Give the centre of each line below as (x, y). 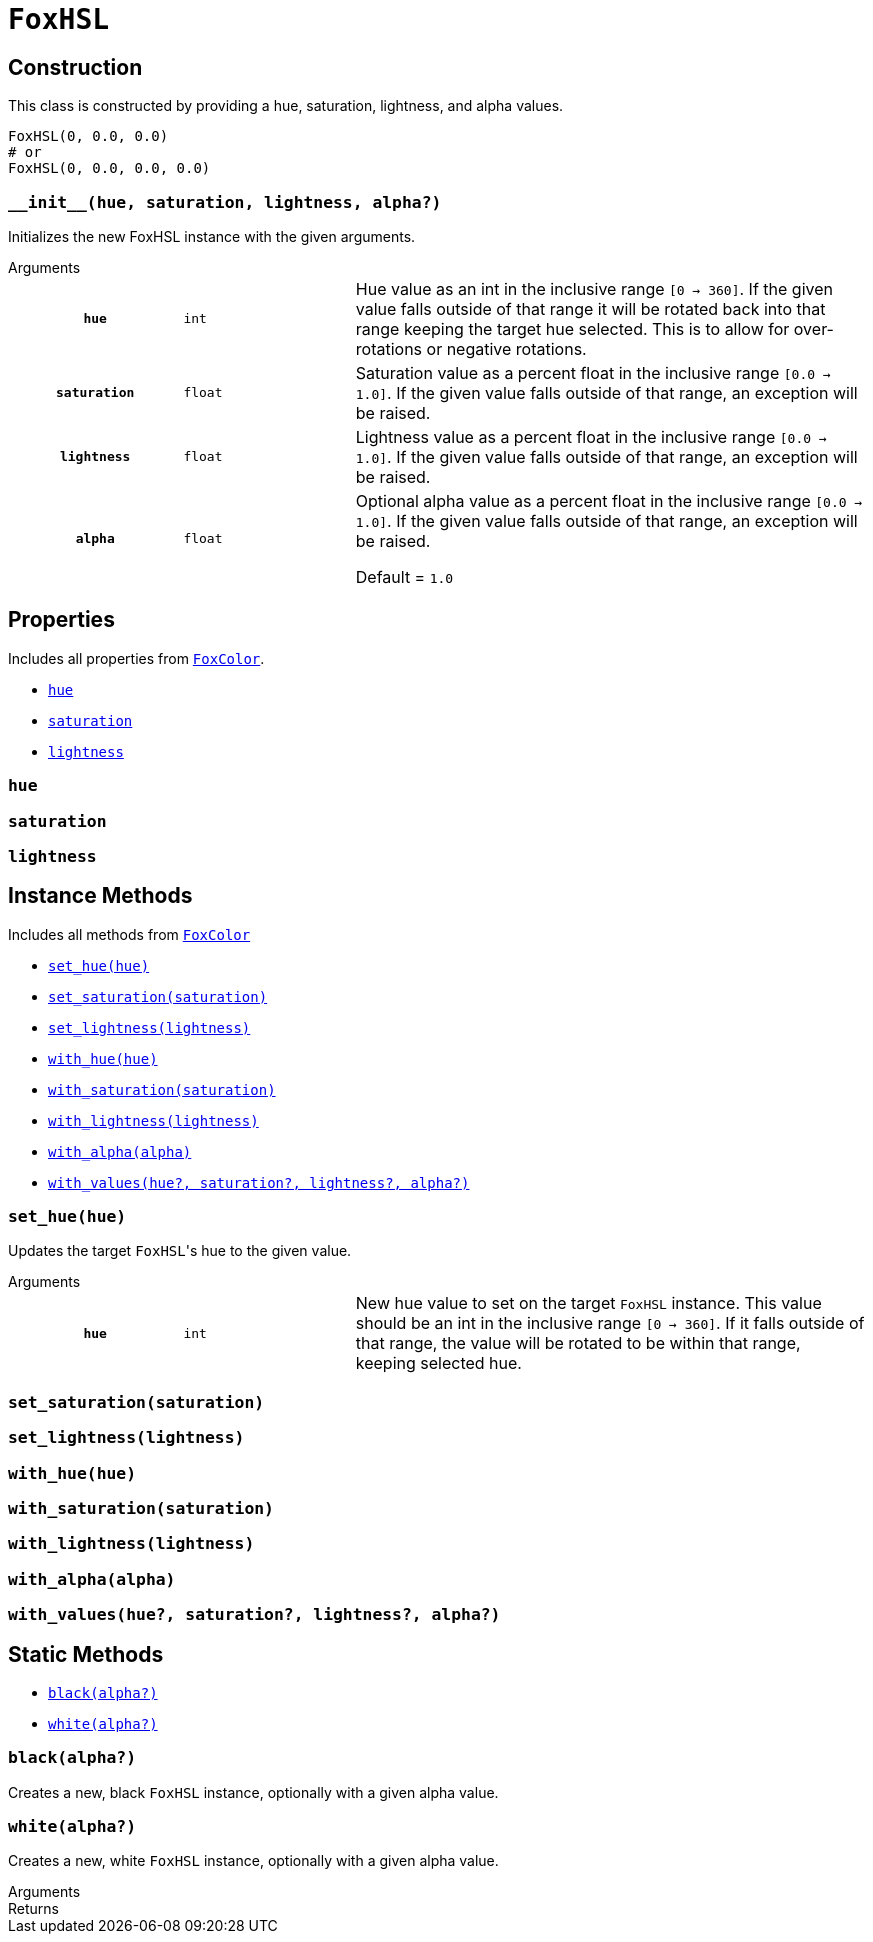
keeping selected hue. (438, 1363)
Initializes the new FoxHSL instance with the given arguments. (212, 236)
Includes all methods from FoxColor (129, 934)
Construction (75, 67)
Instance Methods (100, 896)
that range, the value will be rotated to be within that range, (578, 1343)
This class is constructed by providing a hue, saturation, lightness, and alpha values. (286, 106)
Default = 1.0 (404, 576)
